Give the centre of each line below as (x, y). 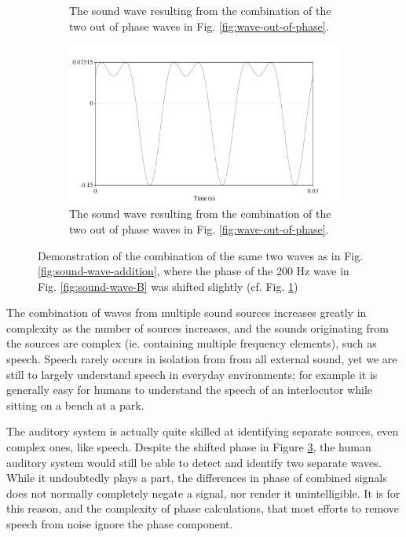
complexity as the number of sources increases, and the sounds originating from (198, 327)
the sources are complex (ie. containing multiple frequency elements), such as (192, 343)
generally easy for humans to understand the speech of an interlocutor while (190, 390)
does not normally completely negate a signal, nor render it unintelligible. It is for (203, 493)
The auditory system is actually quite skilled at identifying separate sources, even (203, 431)
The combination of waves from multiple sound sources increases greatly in (187, 313)
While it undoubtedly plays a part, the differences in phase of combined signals (197, 478)
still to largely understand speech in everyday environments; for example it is (192, 374)
